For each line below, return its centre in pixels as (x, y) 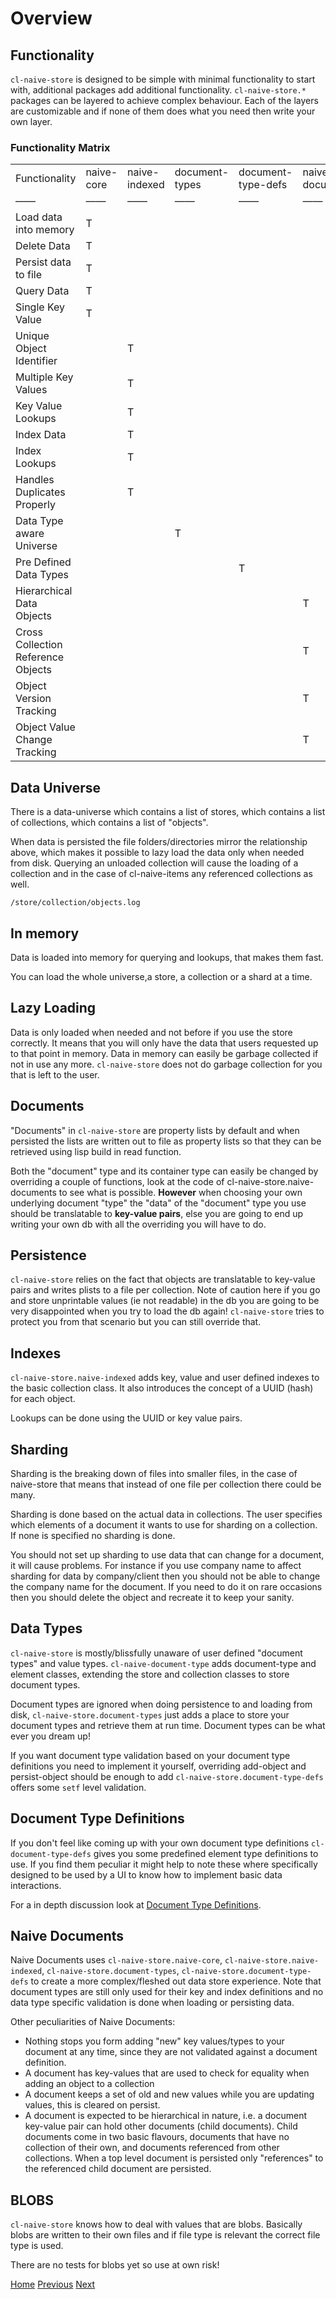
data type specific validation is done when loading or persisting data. (152, 2003)
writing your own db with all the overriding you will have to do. (138, 1224)
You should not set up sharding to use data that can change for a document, (167, 1554)
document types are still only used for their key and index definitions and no (167, 1992)
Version (33, 699)
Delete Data (43, 246)
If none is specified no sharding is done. (93, 1535)
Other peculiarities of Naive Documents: (93, 2022)
